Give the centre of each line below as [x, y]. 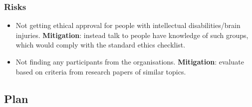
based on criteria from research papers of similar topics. [101, 71]
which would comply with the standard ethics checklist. [101, 45]
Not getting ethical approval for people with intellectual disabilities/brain [128, 25]
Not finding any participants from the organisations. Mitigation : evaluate [130, 61]
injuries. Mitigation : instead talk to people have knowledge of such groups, [132, 35]
